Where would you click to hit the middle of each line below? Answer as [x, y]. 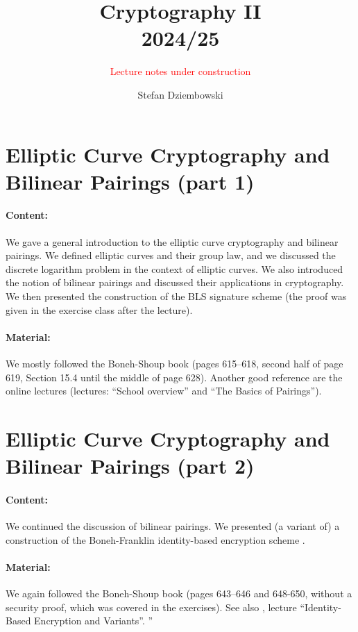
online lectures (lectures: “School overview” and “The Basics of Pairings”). [164, 391]
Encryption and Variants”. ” [94, 621]
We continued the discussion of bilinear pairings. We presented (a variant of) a [173, 526]
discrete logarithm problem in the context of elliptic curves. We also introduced [174, 268]
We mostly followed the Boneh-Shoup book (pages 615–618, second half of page [174, 364]
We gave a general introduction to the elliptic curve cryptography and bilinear [172, 241]
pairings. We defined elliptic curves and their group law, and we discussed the [171, 255]
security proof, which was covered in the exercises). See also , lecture [151, 607]
